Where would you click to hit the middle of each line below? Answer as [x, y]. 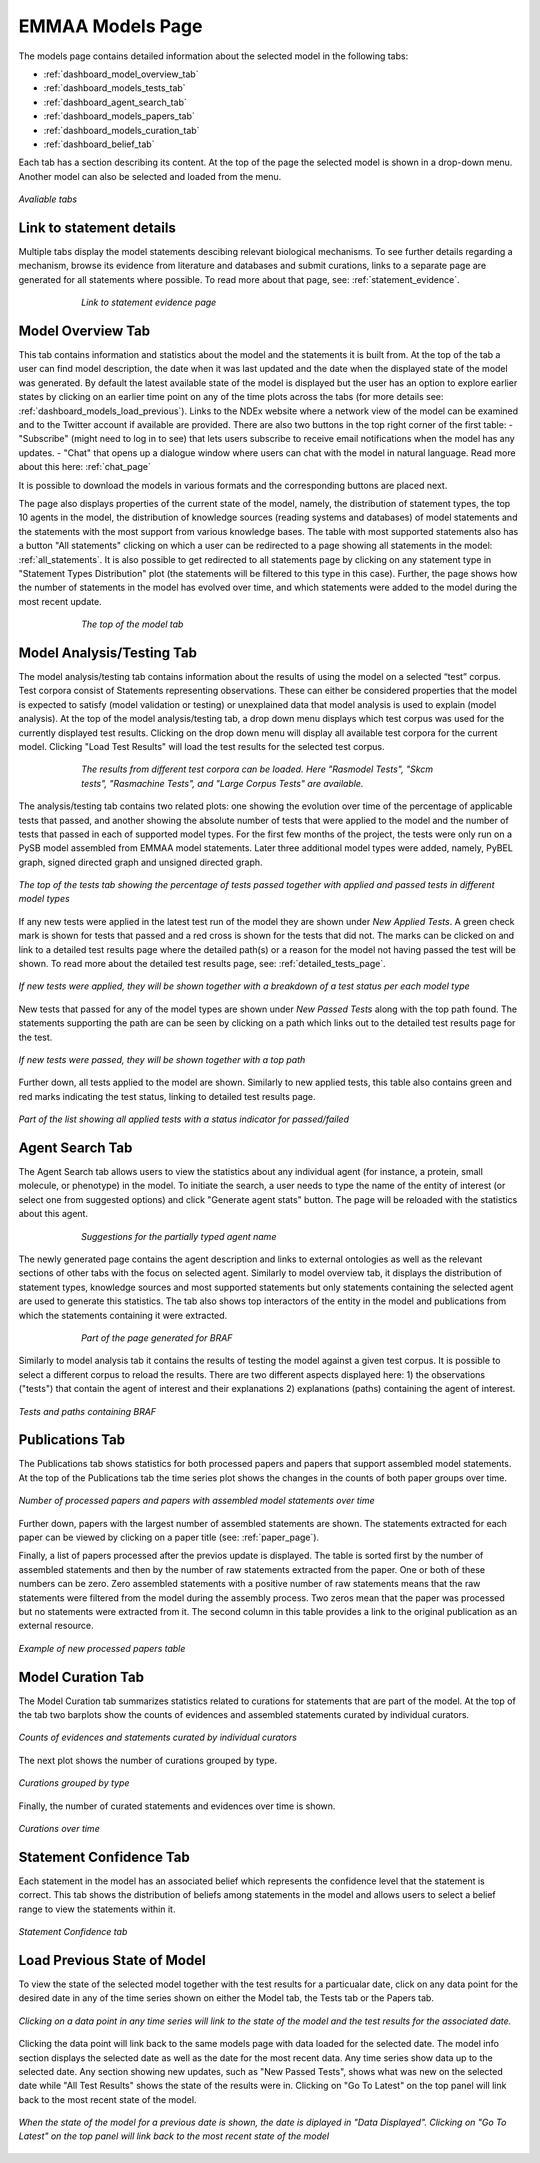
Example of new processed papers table [102, 1648]
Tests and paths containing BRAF [87, 1411]
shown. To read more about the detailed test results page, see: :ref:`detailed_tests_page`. [202, 964]
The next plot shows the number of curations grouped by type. [148, 1760]
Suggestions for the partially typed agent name [179, 1236]
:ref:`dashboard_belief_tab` [99, 144]
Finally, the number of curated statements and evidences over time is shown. [177, 1806]
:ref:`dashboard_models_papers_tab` [119, 116]
